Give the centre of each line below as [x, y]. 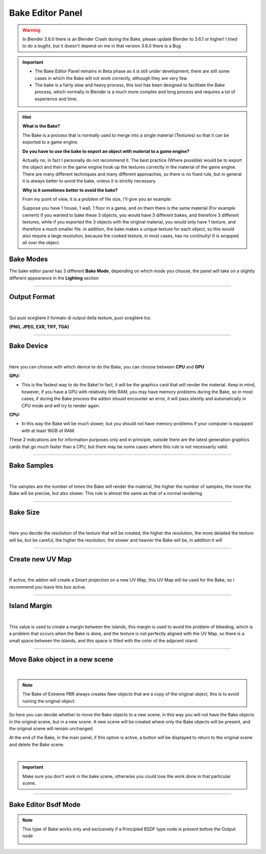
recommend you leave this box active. [48, 587]
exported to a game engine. [50, 142]
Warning [31, 30]
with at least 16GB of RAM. [49, 430]
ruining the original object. [49, 701]
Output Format [32, 297]
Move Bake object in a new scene [61, 659]
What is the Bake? [41, 126]
